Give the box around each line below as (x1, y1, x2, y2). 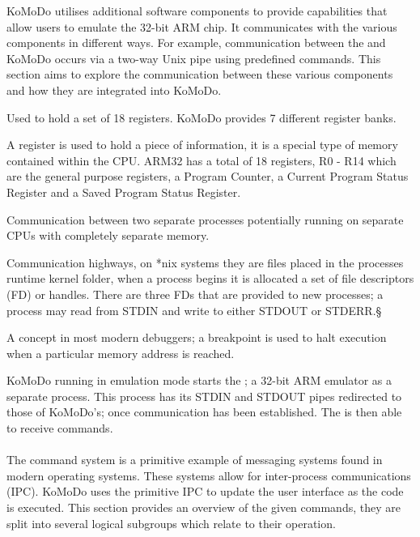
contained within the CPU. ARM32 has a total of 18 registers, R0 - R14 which (6, 151, 397, 168)
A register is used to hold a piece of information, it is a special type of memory (6, 136, 398, 153)
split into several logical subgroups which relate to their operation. (6, 514, 336, 531)
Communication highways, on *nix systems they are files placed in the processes (6, 254, 404, 271)
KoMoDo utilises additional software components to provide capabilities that (6, 2, 388, 19)
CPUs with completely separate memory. (6, 227, 210, 244)
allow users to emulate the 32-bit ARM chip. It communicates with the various (6, 18, 397, 35)
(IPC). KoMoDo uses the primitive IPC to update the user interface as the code (6, 483, 404, 500)
